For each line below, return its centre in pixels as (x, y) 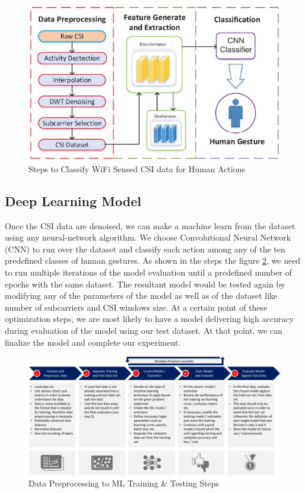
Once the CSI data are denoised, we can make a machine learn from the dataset (150, 225)
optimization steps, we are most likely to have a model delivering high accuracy (149, 319)
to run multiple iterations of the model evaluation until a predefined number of (148, 272)
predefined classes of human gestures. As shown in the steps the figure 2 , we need (153, 260)
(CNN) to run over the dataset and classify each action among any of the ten (145, 249)
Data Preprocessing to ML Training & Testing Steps (124, 483)
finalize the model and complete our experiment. (93, 342)
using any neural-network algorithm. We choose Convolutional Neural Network (148, 237)
